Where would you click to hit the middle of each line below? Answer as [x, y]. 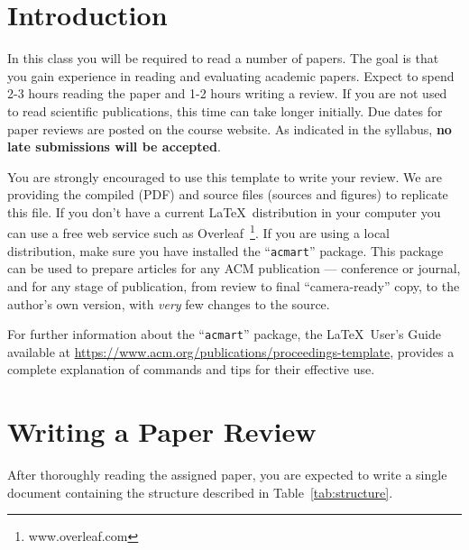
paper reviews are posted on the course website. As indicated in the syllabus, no [230, 128]
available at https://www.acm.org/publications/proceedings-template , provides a [231, 351]
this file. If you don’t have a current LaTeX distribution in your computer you [224, 211]
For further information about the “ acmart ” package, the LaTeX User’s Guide [224, 334]
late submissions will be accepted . [114, 147]
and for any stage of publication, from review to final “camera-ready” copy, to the [234, 285]
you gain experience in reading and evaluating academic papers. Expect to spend [231, 75]
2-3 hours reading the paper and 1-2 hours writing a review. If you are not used [227, 93]
